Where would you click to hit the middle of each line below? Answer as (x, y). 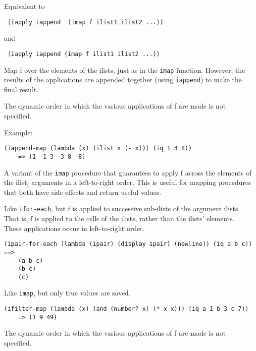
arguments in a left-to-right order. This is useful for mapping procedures (141, 182)
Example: (18, 132)
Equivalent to (25, 6)
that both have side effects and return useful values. (83, 192)
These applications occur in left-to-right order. (74, 228)
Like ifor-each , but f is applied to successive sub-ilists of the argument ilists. (122, 208)
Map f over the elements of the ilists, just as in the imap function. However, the (125, 70)
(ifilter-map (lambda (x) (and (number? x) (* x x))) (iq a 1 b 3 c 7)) (126, 309)
